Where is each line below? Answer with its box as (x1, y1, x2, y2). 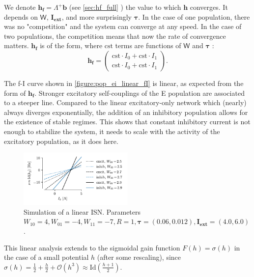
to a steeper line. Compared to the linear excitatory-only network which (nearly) (4, 97, 247, 108)
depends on (4, 11, 38, 22)
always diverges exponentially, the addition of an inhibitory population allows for (4, 107, 248, 117)
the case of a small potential (4, 252, 89, 262)
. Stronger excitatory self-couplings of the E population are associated (34, 87, 245, 98)
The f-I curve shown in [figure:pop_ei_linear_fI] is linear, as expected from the (4, 78, 244, 88)
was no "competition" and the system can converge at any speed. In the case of (4, 21, 242, 31)
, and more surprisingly (61, 11, 132, 22)
